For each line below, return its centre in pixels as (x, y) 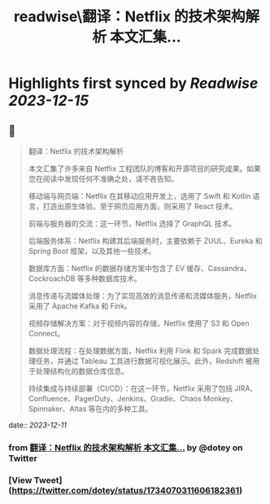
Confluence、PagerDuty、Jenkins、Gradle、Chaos (115, 399)
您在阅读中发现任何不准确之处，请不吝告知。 (103, 179)
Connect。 (46, 333)
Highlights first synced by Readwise (133, 83)
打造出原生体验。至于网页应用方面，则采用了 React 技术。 (140, 206)
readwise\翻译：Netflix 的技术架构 (129, 17)
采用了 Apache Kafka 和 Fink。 (80, 306)
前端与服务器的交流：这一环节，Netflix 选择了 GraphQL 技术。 (132, 224)
